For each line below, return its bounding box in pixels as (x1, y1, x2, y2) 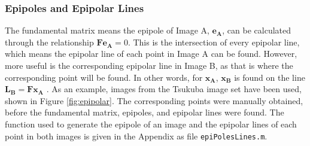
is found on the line (234, 71, 305, 83)
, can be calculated (222, 24, 291, 36)
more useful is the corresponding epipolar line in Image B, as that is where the (5, 59, 293, 71)
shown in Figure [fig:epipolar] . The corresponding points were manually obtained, (5, 94, 303, 107)
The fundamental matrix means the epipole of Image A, (5, 24, 209, 36)
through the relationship (5, 35, 94, 48)
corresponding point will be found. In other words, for (5, 71, 203, 83)
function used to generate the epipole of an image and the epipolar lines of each (5, 117, 297, 130)
